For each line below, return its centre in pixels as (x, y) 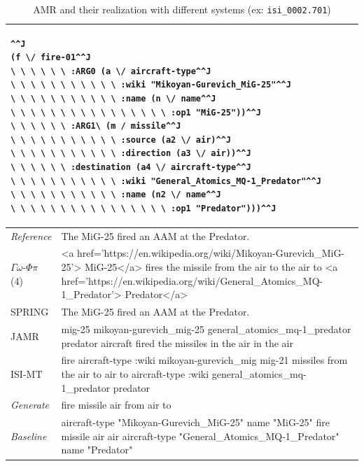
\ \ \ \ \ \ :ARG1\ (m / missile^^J (96, 126)
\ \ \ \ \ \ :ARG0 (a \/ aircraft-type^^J (111, 71)
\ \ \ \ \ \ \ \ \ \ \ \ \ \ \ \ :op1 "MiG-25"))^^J (136, 112)
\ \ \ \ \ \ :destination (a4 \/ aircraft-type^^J (131, 167)
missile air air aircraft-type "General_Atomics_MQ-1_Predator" (200, 436)
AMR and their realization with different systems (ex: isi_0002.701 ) (182, 9)
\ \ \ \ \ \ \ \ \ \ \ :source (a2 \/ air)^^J (121, 140)
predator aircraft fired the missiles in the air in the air (177, 343)
